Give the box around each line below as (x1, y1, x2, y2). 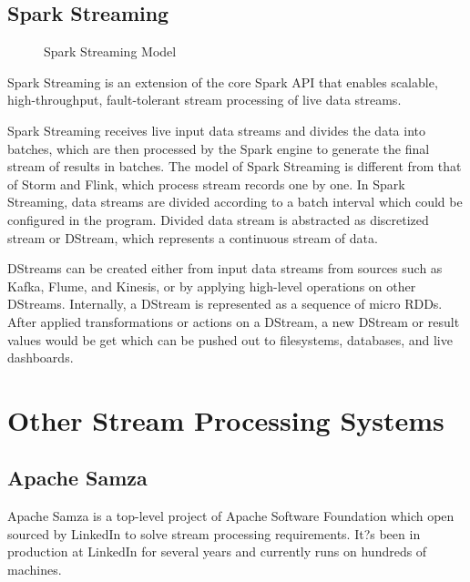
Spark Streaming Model (44, 42, 177, 61)
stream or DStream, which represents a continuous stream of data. (7, 228, 378, 247)
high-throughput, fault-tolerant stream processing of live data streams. (7, 90, 402, 109)
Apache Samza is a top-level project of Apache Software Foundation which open (7, 506, 455, 526)
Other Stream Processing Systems (7, 401, 444, 438)
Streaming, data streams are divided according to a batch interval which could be (7, 192, 463, 211)
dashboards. (7, 348, 74, 367)
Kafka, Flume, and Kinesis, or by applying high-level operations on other (7, 276, 416, 295)
